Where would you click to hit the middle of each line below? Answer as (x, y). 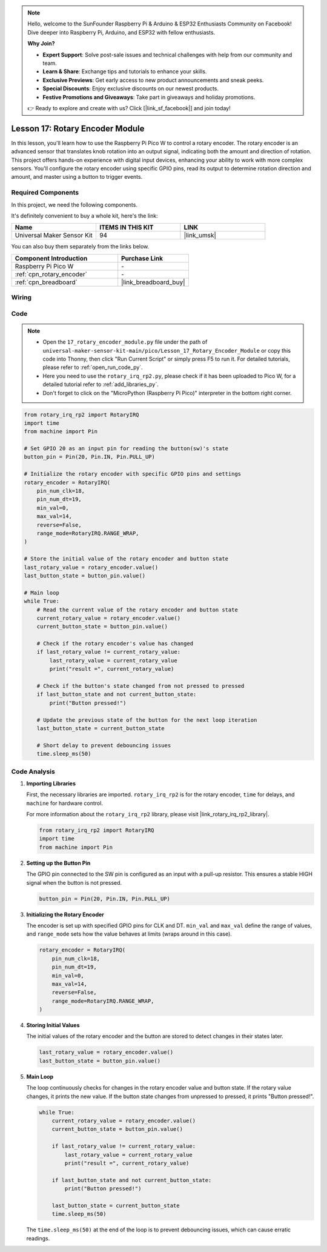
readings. (38, 1238)
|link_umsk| (200, 235)
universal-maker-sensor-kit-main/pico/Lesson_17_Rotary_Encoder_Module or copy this (167, 350)
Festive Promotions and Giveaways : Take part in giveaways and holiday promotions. (149, 97)
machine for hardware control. (64, 803)
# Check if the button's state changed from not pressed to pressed (140, 686)
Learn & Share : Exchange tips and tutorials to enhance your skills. (125, 72)
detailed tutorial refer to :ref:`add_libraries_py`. (101, 384)
